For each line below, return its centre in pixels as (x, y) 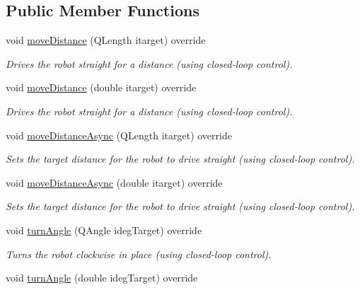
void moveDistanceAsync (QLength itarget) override (119, 135)
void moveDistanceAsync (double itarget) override (114, 182)
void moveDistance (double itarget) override (101, 87)
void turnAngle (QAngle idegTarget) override (104, 230)
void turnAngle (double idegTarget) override (102, 278)
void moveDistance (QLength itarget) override (106, 40)
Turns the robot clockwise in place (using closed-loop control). (139, 254)
